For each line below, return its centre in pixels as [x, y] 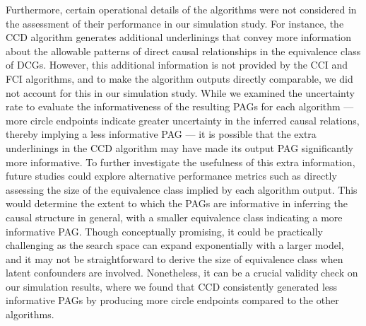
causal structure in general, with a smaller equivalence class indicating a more [174, 217]
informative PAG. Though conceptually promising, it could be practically [164, 231]
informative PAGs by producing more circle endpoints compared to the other [172, 300]
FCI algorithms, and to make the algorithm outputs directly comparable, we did [179, 78]
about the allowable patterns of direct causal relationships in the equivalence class [183, 51]
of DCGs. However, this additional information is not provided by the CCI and [177, 65]
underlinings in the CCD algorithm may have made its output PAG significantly [179, 147]
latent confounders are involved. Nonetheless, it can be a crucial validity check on [182, 273]
